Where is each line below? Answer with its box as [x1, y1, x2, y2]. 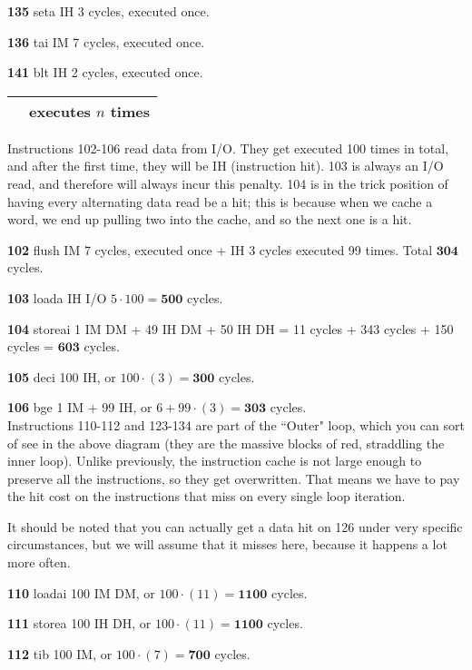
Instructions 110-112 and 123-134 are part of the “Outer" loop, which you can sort [7, 415, 465, 434]
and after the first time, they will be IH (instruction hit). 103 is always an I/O [7, 156, 444, 175]
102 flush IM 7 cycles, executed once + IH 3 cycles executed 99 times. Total [7, 240, 433, 259]
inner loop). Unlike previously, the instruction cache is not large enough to [7, 451, 422, 470]
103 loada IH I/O [7, 288, 107, 307]
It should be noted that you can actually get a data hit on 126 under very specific [7, 517, 463, 536]
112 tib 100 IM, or [7, 644, 113, 663]
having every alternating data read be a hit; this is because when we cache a [7, 192, 433, 211]
